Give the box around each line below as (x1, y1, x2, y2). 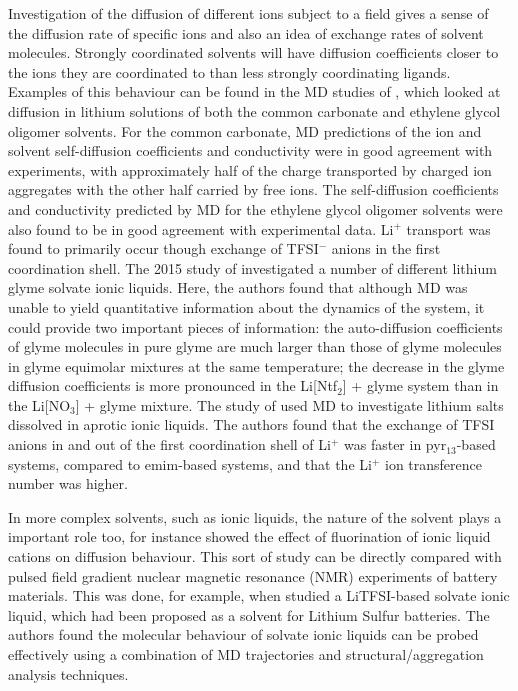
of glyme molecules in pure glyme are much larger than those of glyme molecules (8, 336, 502, 357)
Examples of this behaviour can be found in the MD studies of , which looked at (8, 81, 501, 102)
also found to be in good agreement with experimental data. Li (8, 218, 394, 239)
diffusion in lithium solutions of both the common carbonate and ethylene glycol (8, 100, 501, 121)
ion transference (385, 453, 482, 474)
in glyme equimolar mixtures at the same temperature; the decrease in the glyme (8, 355, 505, 376)
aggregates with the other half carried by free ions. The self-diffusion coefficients (8, 179, 499, 200)
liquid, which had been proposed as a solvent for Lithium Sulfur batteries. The (8, 604, 490, 625)
